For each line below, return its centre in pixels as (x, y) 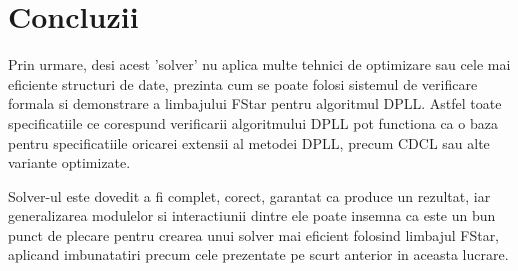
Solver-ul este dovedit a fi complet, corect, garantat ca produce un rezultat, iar (249, 195)
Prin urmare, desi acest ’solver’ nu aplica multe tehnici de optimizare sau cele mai (259, 64)
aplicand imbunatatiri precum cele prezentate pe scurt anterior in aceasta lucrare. (258, 254)
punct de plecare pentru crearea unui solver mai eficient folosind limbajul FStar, (254, 234)
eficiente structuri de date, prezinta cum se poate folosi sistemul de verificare (243, 83)
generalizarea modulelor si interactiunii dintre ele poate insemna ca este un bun (252, 215)
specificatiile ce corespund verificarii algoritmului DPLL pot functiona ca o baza (253, 122)
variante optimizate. (69, 162)
